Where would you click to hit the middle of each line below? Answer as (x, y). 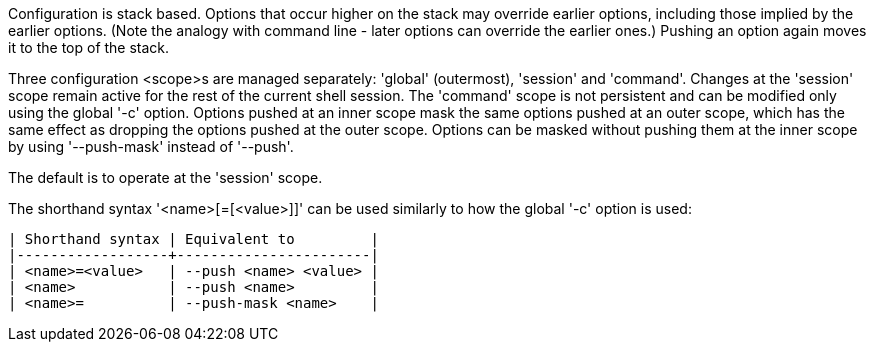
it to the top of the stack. (89, 47)
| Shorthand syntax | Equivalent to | (193, 239)
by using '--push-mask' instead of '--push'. (151, 146)
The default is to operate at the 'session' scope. (165, 177)
